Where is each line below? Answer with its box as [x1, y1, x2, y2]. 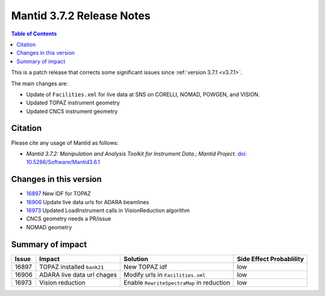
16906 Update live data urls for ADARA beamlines [26, 198, 149, 205]
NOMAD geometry [26, 223, 72, 231]
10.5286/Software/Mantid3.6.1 [26, 159, 101, 166]
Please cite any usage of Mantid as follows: [11, 139, 119, 146]
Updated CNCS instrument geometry [26, 107, 118, 115]
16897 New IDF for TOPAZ [26, 190, 91, 198]
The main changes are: [11, 80, 69, 87]
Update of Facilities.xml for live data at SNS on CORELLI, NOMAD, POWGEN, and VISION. [26, 91, 260, 98]
